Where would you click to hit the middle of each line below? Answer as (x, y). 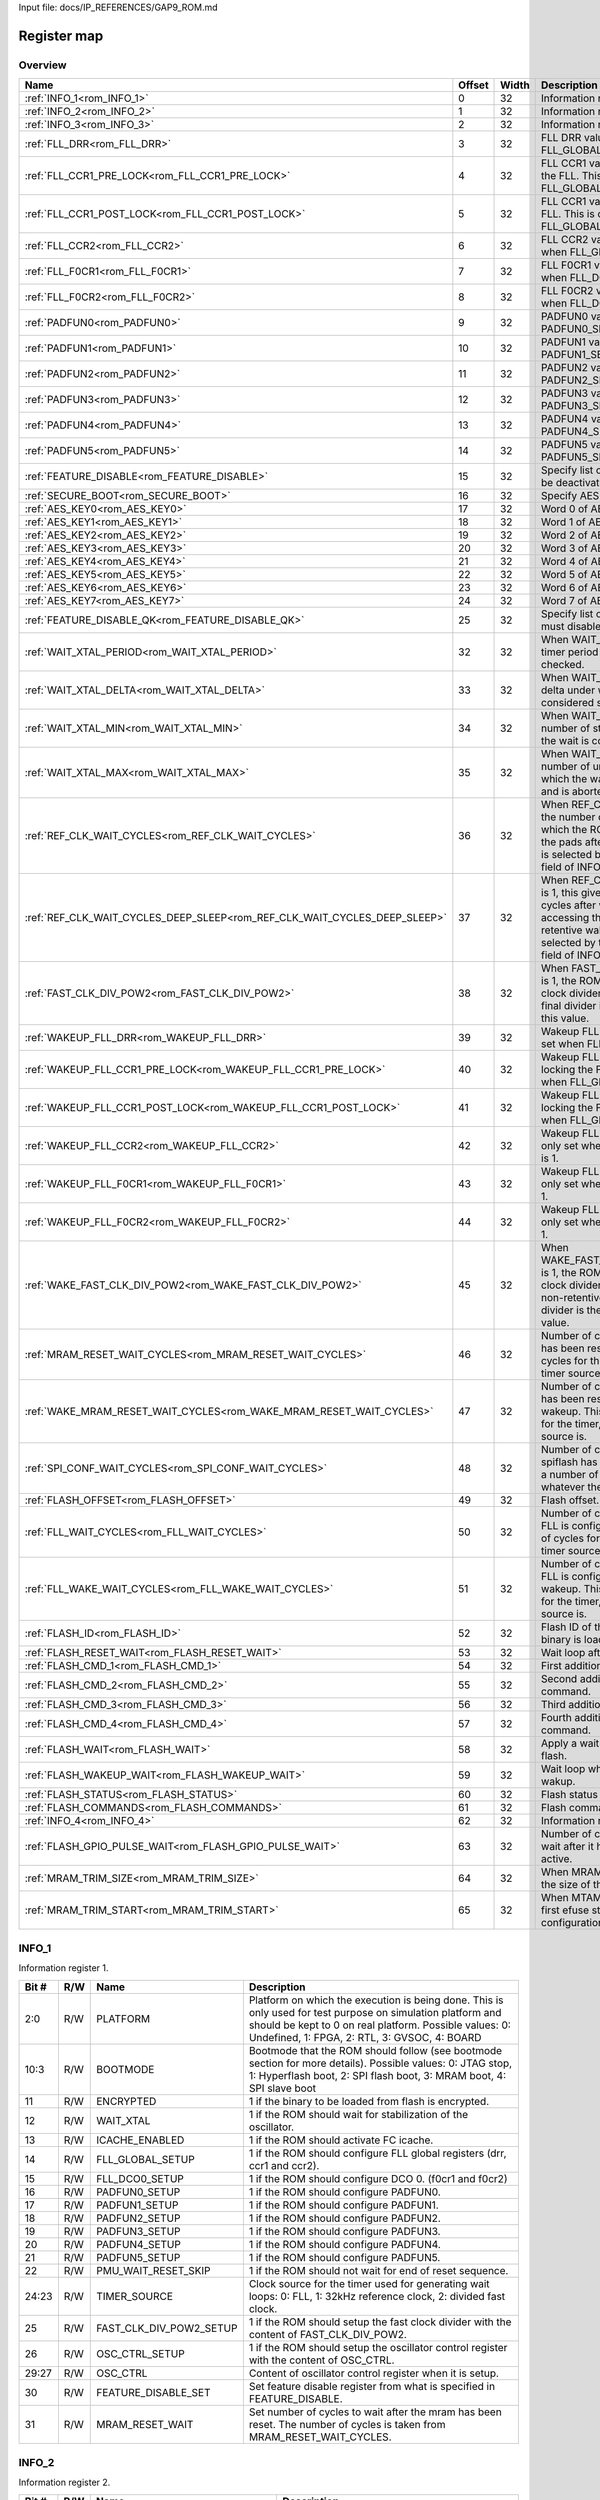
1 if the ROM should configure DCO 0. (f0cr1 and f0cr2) (378, 2179)
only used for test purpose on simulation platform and (375, 2013)
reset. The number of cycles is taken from (347, 2425)
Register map (61, 35)
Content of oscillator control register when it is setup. (374, 2373)
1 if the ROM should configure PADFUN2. (345, 2218)
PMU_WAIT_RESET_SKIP (153, 2271)
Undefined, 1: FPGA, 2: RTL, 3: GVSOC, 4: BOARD (365, 2038)
